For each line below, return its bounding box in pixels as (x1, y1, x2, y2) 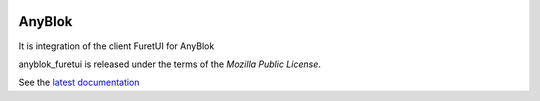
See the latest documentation (18, 76, 140, 89)
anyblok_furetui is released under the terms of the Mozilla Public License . (18, 58, 322, 70)
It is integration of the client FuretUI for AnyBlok (18, 40, 215, 52)
